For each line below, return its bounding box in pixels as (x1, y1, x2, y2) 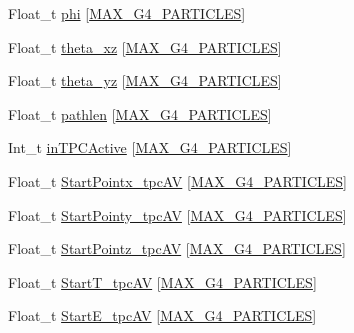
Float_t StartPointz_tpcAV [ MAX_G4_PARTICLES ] (8, 238, 346, 259)
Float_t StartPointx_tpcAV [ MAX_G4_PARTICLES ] (8, 170, 347, 191)
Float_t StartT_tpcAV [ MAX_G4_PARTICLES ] (8, 271, 317, 292)
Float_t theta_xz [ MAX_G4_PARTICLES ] (8, 36, 282, 57)
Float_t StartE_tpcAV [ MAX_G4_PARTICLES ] (8, 305, 317, 326)
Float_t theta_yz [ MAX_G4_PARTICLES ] (8, 70, 282, 91)
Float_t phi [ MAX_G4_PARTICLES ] (8, 3, 246, 23)
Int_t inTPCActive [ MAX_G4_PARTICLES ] (8, 137, 292, 158)
